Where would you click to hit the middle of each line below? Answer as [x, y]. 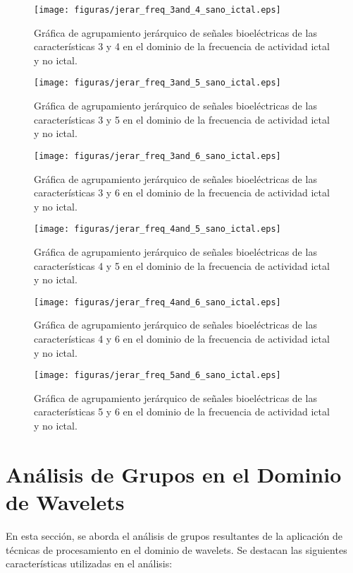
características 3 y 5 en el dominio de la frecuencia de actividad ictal [182, 119]
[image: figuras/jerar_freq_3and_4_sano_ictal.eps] [157, 10]
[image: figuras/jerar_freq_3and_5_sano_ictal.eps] [157, 83]
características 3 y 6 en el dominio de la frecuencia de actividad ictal [182, 193]
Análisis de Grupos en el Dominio [174, 474]
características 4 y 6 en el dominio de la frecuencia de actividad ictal [182, 338]
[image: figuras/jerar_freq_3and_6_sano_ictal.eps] [157, 156]
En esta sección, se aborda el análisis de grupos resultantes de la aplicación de [174, 535]
